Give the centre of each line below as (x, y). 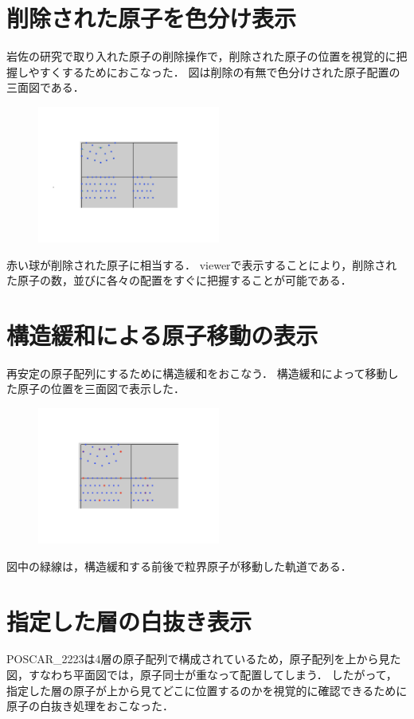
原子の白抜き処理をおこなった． (90, 706)
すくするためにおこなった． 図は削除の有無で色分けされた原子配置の (220, 71)
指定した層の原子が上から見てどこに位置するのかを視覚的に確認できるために (207, 690)
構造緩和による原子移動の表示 (162, 334)
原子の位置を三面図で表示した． (101, 389)
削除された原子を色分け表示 (152, 18)
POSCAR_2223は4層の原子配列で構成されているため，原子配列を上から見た (204, 659)
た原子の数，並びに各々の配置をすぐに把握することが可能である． (179, 280)
